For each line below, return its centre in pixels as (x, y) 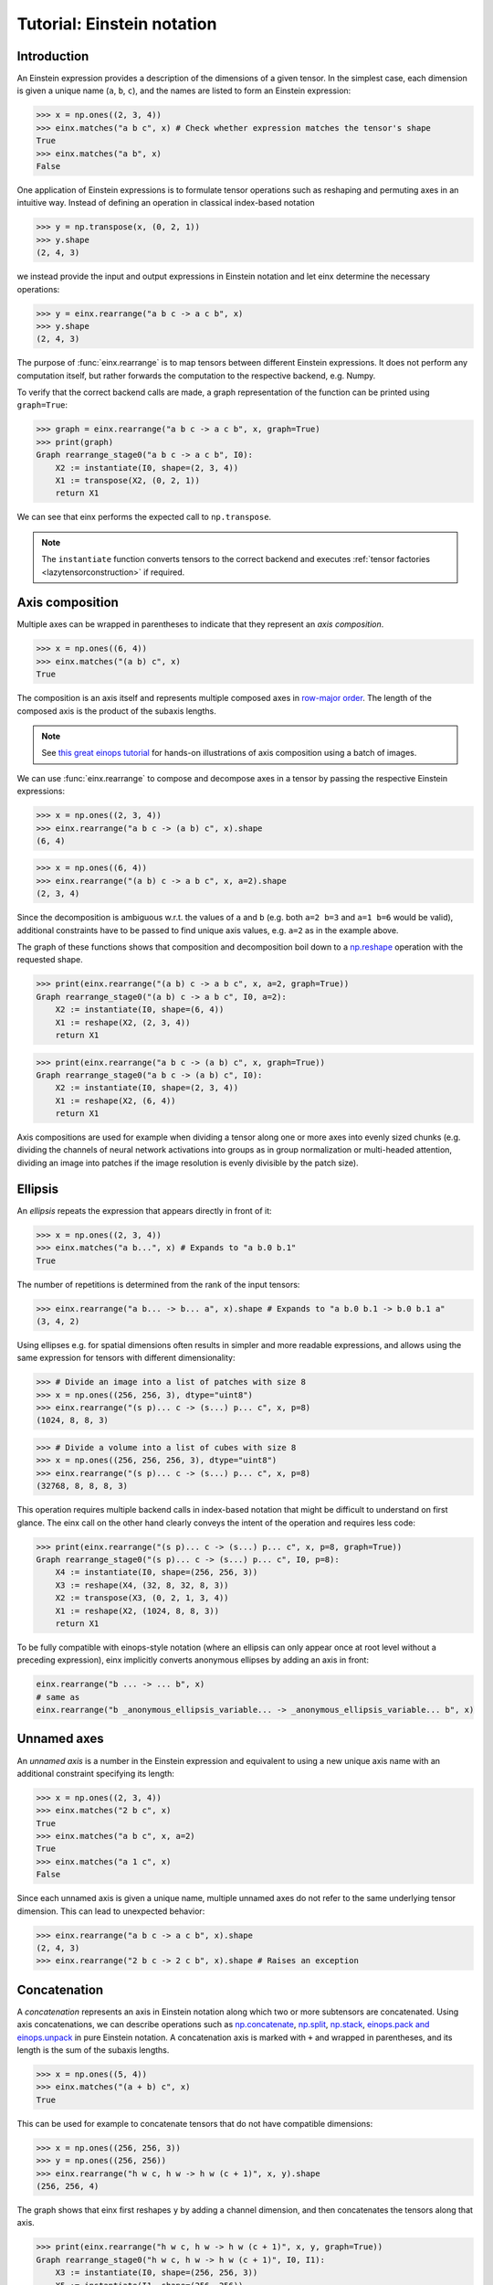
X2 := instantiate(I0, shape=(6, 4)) (140, 1010)
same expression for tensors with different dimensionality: (126, 1358)
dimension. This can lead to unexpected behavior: (111, 1911)
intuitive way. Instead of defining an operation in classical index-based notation (166, 203)
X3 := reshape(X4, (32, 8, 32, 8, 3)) (142, 1585)
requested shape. (50, 960)
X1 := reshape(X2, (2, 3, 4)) (123, 1022)
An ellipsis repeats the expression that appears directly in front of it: (145, 1210)
